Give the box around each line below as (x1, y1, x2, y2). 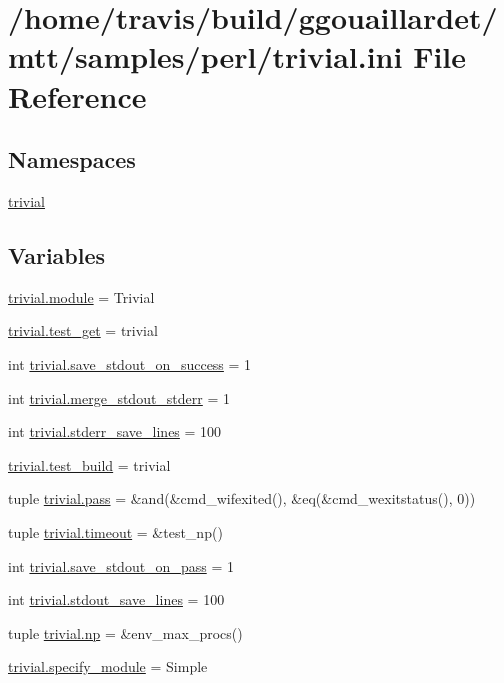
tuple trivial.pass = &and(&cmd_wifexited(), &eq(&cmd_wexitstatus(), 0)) (8, 488, 476, 509)
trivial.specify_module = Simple (8, 656, 208, 677)
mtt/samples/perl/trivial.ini (8, 36, 403, 77)
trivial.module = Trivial (8, 286, 155, 307)
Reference (8, 75, 147, 116)
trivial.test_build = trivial (8, 454, 171, 475)
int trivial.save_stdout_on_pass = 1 (8, 555, 234, 576)
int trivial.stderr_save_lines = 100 (8, 421, 222, 442)
